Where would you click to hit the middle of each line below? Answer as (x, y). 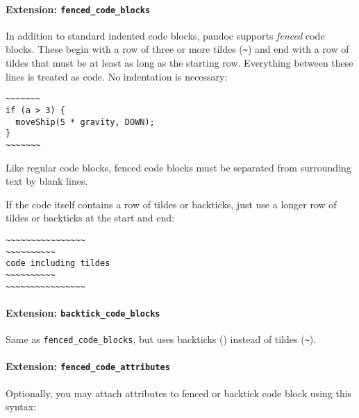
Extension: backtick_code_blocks (83, 312)
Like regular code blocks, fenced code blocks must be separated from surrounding (178, 167)
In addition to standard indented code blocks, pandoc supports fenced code (165, 35)
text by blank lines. (47, 181)
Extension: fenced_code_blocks (78, 9)
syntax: (21, 407)
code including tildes (58, 264)
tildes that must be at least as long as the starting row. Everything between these (179, 63)
